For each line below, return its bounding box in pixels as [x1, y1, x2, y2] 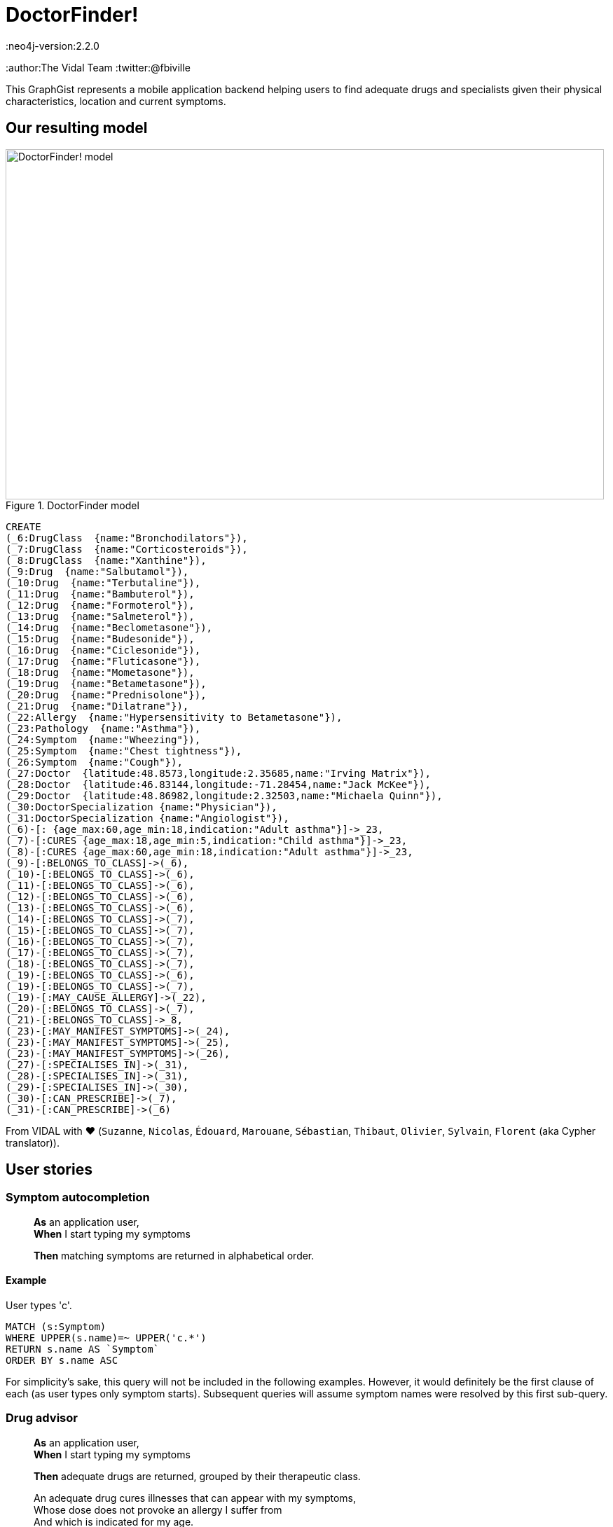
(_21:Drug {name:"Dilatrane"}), [6, 700, 189, 712]
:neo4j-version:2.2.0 [6, 39, 99, 52]
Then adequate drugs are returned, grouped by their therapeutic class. [34, 1470, 361, 1482]
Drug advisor [6, 1411, 78, 1425]
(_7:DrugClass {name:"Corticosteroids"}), [6, 543, 248, 555]
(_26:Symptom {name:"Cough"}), [6, 756, 183, 768]
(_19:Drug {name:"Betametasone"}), [6, 677, 207, 689]
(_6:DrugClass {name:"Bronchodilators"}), [6, 532, 248, 544]
